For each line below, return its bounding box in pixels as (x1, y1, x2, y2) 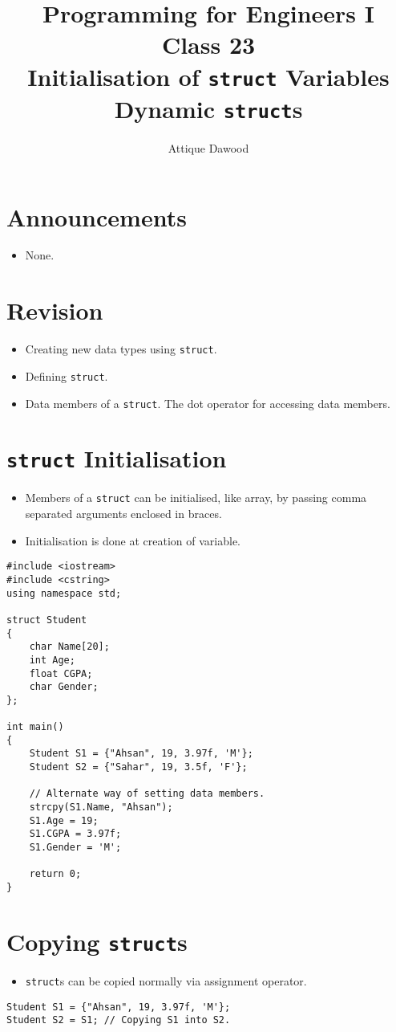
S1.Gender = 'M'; (29, 842, 122, 854)
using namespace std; (6, 587, 122, 599)
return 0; (29, 868, 82, 880)
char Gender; (29, 681, 99, 693)
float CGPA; (29, 667, 93, 679)
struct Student (6, 614, 87, 626)
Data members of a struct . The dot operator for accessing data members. (25, 394, 390, 411)
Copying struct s (6, 924, 188, 957)
